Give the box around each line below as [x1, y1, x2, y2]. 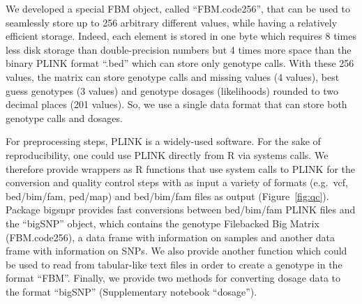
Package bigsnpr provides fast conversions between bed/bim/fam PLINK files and [6, 202, 356, 217]
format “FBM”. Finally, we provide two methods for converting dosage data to [6, 271, 341, 285]
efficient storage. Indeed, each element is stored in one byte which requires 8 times [6, 29, 356, 43]
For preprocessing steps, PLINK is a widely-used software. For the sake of [6, 134, 321, 149]
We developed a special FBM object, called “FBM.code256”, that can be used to [6, 1, 351, 15]
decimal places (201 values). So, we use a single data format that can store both [6, 97, 347, 112]
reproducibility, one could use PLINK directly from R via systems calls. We [6, 147, 329, 162]
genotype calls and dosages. [6, 110, 123, 125]
